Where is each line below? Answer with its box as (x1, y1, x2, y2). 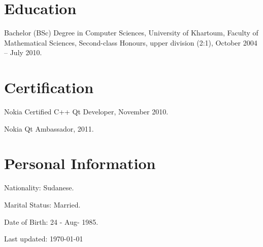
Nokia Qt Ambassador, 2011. (4, 123, 94, 134)
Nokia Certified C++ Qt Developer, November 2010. (4, 106, 169, 117)
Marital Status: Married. (4, 199, 81, 210)
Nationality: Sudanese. (4, 182, 74, 193)
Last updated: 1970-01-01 (4, 233, 83, 244)
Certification (4, 77, 94, 98)
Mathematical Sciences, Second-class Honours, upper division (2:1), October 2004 (4, 37, 257, 48)
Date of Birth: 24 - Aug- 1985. (4, 216, 98, 227)
